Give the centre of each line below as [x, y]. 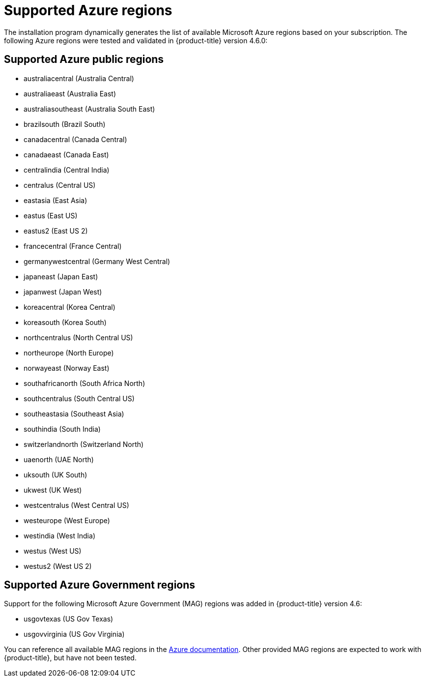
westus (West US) [53, 551]
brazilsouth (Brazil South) [65, 124]
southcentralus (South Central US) [79, 398]
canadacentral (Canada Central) [75, 139]
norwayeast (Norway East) [67, 368]
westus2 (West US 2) [58, 566]
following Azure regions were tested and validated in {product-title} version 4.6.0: [136, 40]
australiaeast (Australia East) [70, 93]
